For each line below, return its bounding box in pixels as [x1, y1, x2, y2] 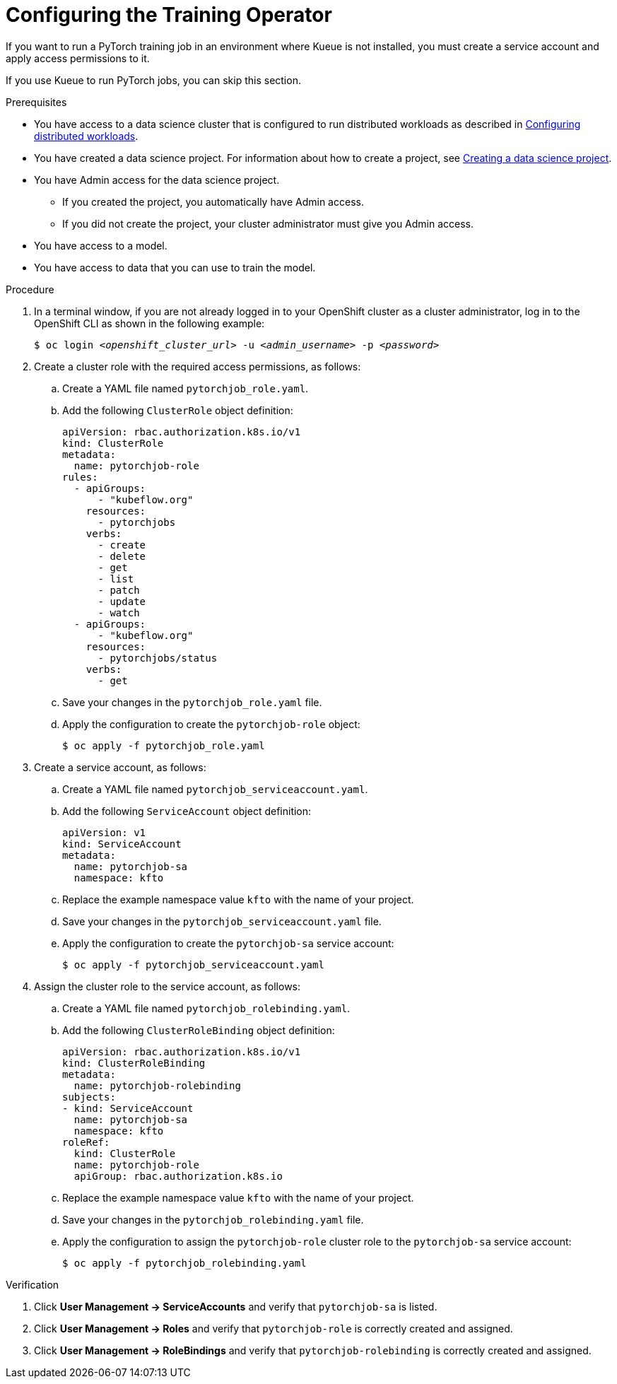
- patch [98, 584, 140, 596]
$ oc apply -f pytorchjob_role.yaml [62, 739, 265, 751]
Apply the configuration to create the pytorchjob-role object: [62, 717, 360, 730]
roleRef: [62, 1136, 110, 1148]
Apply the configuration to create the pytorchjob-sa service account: [62, 937, 394, 949]
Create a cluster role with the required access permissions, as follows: [34, 360, 361, 373]
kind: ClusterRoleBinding [62, 1057, 206, 1069]
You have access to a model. [34, 239, 168, 252]
